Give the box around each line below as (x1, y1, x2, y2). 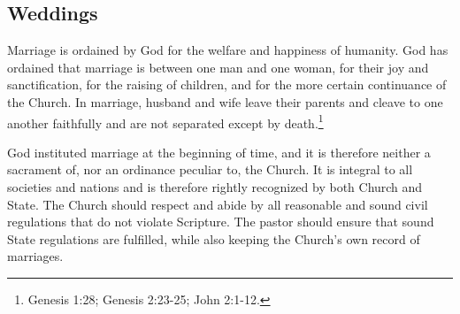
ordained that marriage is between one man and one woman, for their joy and (7, 57, 429, 76)
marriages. (7, 247, 64, 265)
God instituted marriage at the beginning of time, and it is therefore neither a (7, 142, 431, 161)
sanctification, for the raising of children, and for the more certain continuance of (7, 75, 447, 94)
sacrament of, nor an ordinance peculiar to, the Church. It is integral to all (7, 160, 413, 179)
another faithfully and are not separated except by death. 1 (7, 111, 324, 132)
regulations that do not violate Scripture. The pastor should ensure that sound (7, 212, 434, 231)
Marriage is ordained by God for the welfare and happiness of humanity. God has (7, 41, 448, 59)
